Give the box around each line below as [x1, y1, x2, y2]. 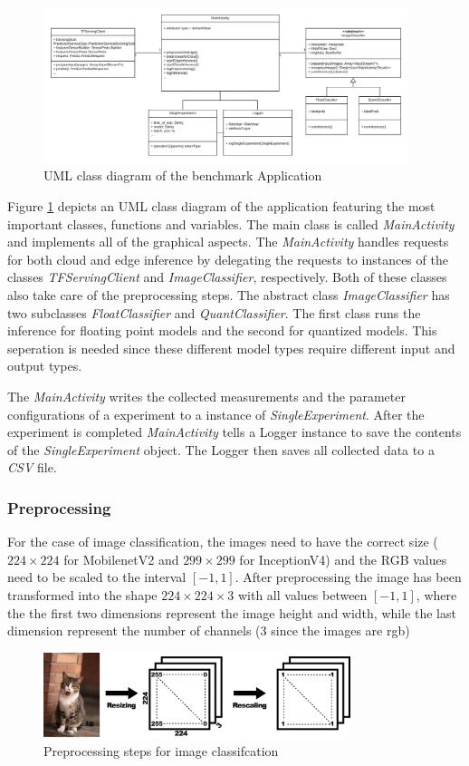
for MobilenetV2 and [63, 549, 179, 568]
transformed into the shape [7, 585, 158, 604]
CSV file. [7, 458, 57, 477]
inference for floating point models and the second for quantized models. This [7, 321, 437, 340]
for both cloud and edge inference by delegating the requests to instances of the [7, 249, 448, 268]
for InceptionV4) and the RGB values [239, 549, 447, 568]
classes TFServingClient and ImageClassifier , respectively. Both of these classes [7, 267, 447, 286]
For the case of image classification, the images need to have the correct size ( [7, 532, 438, 551]
